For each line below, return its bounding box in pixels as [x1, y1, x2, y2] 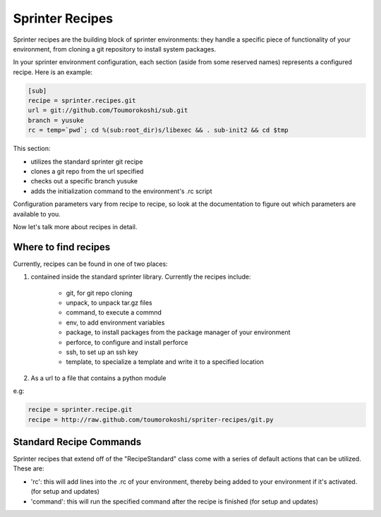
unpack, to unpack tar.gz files [66, 298, 152, 307]
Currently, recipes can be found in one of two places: [13, 260, 169, 268]
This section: [13, 145, 51, 153]
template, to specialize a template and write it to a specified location [66, 358, 264, 366]
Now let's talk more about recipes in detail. [13, 222, 138, 231]
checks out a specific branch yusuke [30, 177, 138, 185]
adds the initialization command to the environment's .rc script [30, 187, 212, 195]
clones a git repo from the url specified [30, 167, 144, 176]
